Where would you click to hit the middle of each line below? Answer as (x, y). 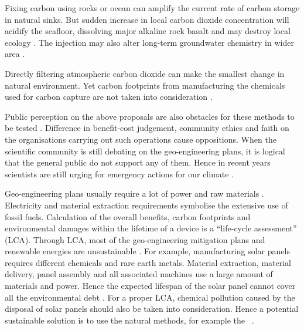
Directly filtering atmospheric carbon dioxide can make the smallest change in (145, 73)
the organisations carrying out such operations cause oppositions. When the (141, 139)
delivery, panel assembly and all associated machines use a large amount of (139, 274)
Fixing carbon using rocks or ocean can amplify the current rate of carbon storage (152, 8)
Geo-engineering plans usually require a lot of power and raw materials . (134, 193)
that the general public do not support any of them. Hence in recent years (138, 162)
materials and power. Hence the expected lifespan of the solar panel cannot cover (150, 286)
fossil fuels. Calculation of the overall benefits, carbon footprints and (128, 216)
